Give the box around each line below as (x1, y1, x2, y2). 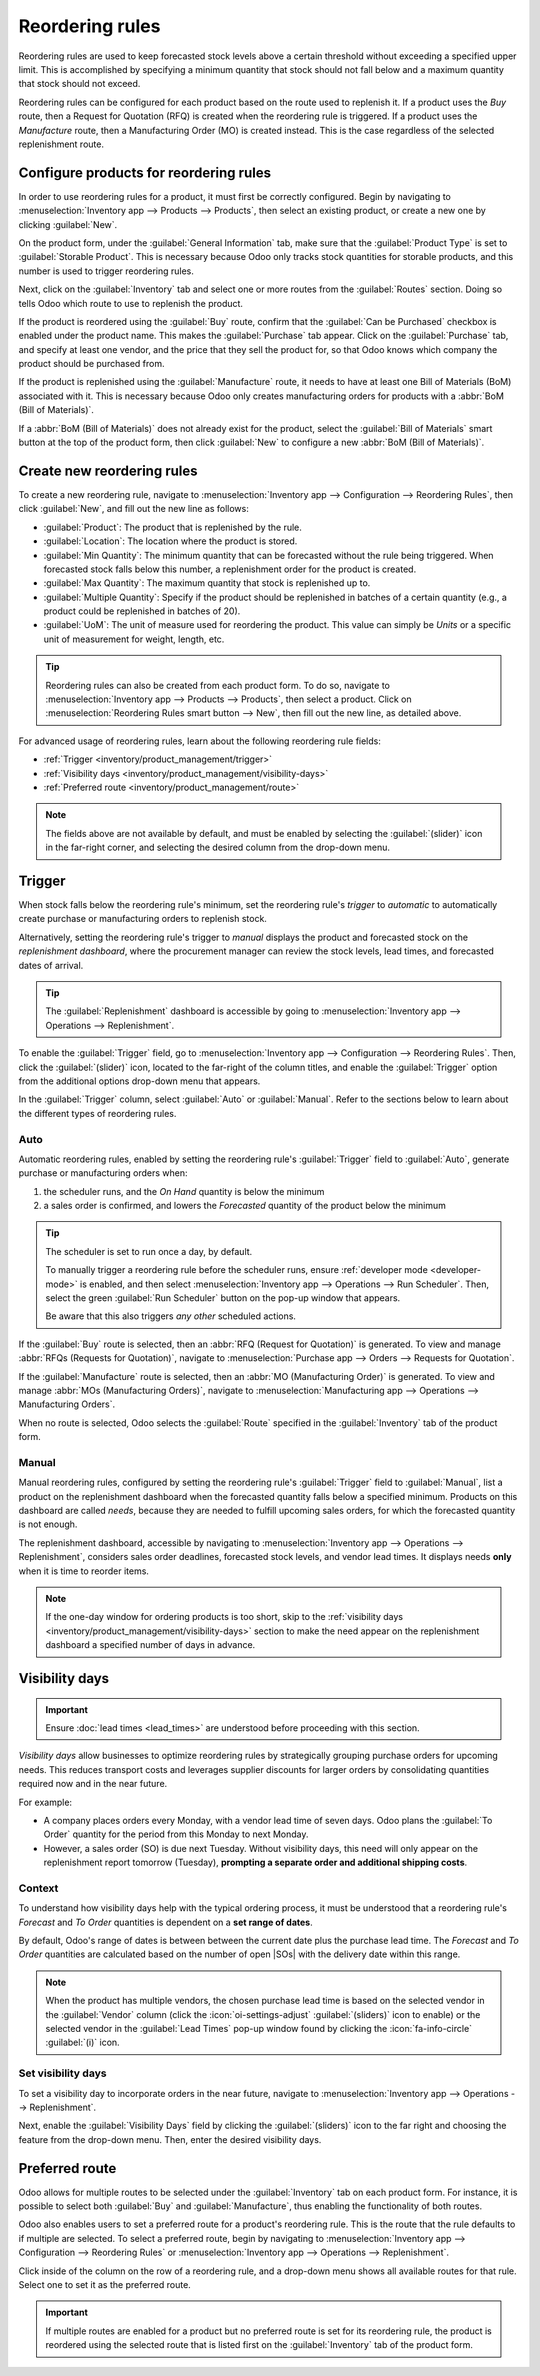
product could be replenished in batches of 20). (43, 605, 241, 617)
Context (18, 1881, 59, 1895)
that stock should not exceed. (18, 78, 141, 90)
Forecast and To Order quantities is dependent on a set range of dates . (18, 1916, 314, 1928)
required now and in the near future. (18, 1778, 168, 1790)
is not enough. (18, 1518, 78, 1530)
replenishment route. (18, 138, 105, 150)
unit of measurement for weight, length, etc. (43, 633, 225, 645)
